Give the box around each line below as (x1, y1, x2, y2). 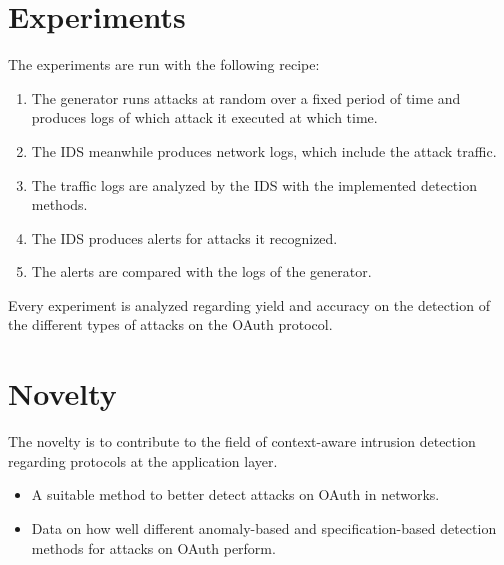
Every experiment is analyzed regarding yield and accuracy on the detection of (8, 294, 490, 315)
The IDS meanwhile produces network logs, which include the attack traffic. (31, 140, 497, 161)
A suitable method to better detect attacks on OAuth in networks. (31, 484, 440, 505)
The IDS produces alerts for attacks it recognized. (31, 227, 338, 248)
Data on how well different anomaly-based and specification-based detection (31, 517, 497, 538)
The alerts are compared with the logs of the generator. (31, 261, 372, 282)
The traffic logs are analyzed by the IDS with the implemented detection (31, 174, 477, 195)
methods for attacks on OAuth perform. (31, 537, 276, 558)
